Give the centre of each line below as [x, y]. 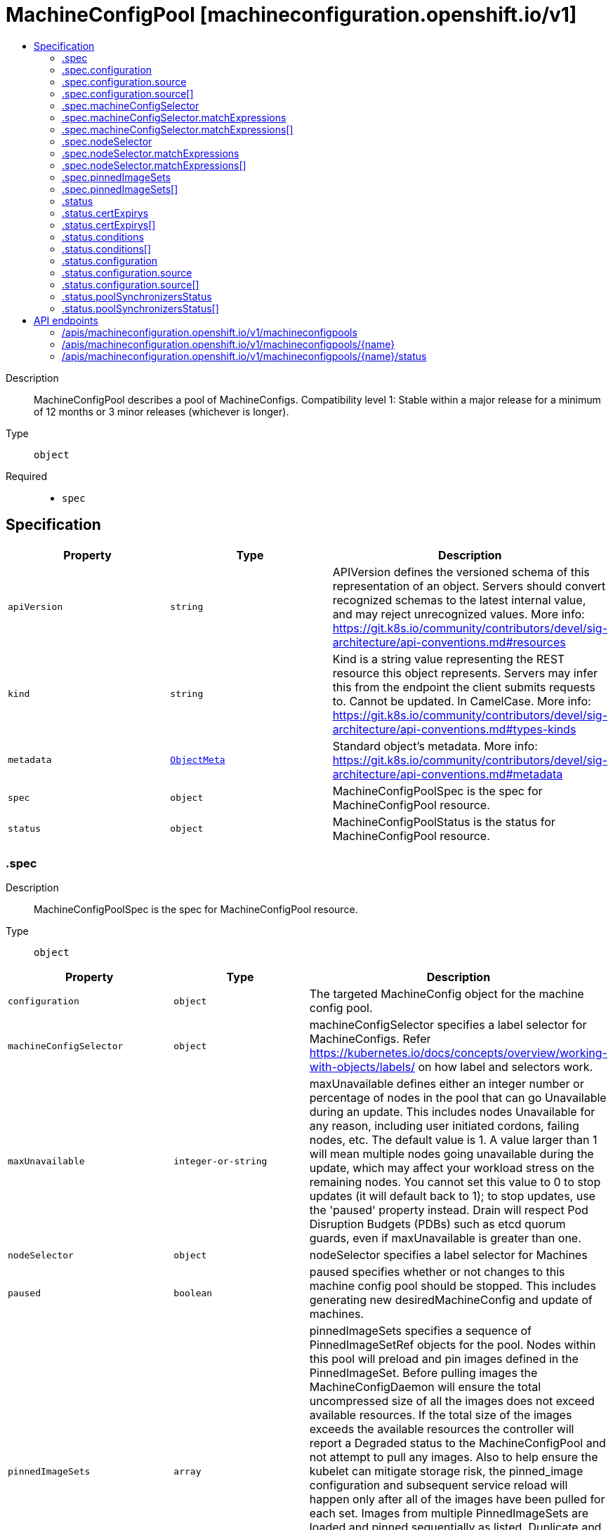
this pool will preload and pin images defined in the [444, 1359]
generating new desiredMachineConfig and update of [451, 1300]
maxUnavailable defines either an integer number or [447, 1084]
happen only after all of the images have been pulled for [457, 1499]
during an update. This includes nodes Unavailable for [452, 1112]
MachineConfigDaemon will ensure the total [425, 1387]
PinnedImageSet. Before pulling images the [423, 1373]
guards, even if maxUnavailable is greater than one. [445, 1238]
